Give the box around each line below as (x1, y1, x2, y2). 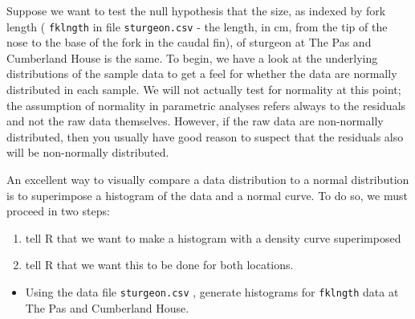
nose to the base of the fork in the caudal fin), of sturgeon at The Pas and (6, 34, 372, 51)
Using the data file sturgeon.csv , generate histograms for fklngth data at (25, 283, 399, 300)
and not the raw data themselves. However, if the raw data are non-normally (6, 112, 384, 129)
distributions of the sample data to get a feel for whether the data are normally (6, 65, 397, 82)
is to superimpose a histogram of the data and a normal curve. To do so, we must (6, 186, 408, 203)
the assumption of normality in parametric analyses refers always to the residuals (6, 96, 406, 113)
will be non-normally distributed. (6, 144, 169, 161)
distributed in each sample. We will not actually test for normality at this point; (6, 81, 401, 98)
